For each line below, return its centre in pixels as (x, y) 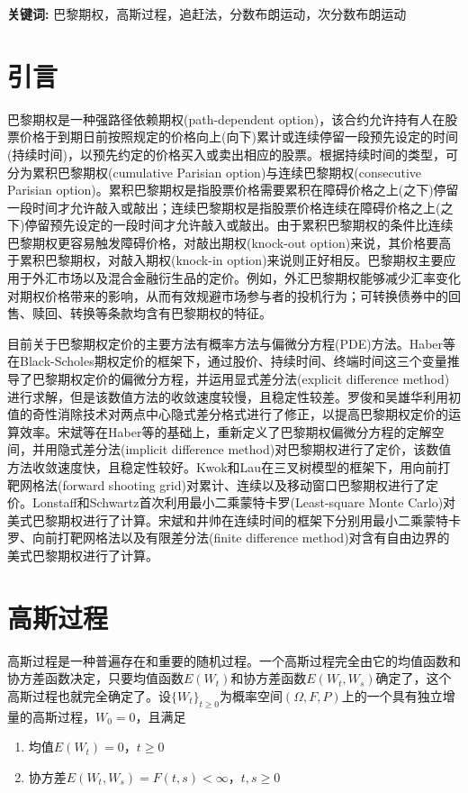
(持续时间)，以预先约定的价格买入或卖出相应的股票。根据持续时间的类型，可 (233, 154)
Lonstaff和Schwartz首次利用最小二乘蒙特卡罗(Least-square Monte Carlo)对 (244, 502)
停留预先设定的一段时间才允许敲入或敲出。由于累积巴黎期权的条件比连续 (239, 225)
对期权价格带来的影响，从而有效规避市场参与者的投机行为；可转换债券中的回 (234, 295)
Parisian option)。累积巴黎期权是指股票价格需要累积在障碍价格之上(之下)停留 (233, 190)
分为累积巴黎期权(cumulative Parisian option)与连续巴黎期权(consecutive (215, 172)
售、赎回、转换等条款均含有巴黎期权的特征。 (139, 313)
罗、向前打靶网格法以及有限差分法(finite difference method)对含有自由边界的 (229, 538)
